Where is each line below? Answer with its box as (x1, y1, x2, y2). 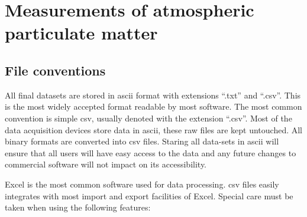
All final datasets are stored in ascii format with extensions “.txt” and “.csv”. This (5, 88, 301, 101)
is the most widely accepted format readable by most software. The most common (5, 100, 302, 113)
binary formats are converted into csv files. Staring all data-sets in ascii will (5, 135, 279, 147)
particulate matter (5, 21, 158, 45)
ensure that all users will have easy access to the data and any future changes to (5, 146, 296, 159)
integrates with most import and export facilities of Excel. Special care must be (5, 189, 293, 202)
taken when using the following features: (5, 201, 151, 213)
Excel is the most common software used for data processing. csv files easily (5, 177, 279, 190)
